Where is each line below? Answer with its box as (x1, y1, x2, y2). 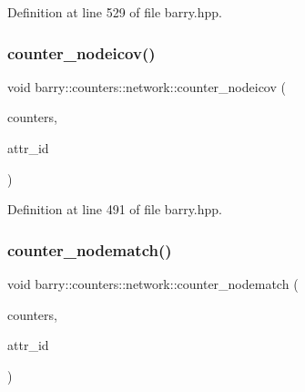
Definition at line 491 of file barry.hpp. (7, 200, 222, 219)
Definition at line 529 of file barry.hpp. (7, 3, 222, 21)
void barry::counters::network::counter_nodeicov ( (7, 77, 286, 96)
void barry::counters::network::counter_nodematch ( (7, 274, 299, 293)
